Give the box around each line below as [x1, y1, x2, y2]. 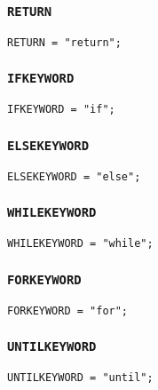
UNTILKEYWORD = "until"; [7, 370, 154, 384]
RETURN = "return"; [7, 36, 122, 49]
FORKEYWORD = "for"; [7, 304, 129, 317]
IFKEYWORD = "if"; [7, 103, 115, 116]
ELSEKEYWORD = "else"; [7, 170, 141, 183]
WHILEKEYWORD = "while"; [7, 237, 154, 251]
